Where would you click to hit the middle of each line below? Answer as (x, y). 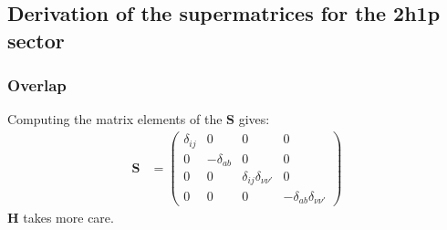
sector (36, 40)
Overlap (37, 85)
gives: (254, 119)
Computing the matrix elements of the (115, 119)
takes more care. (68, 218)
